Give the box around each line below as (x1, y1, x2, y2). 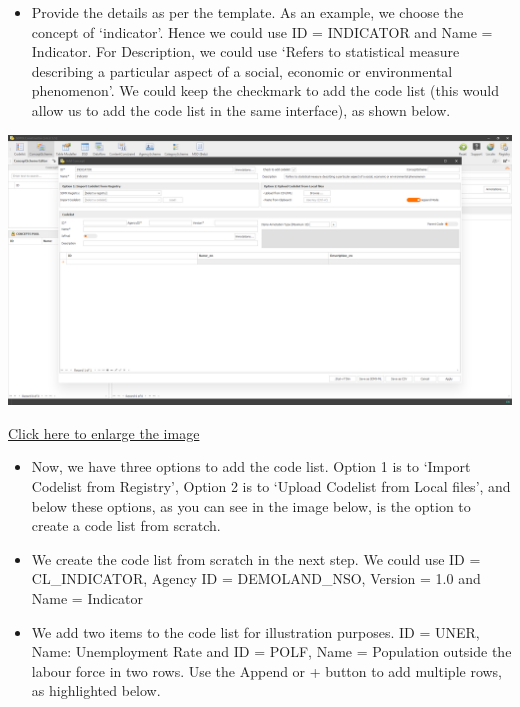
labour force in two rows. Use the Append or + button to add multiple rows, (31, 660, 503, 681)
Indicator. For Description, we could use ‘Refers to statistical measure (31, 41, 460, 62)
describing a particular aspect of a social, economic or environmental (31, 60, 453, 81)
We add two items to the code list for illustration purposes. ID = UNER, (31, 621, 480, 642)
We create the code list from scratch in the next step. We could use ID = (31, 548, 481, 569)
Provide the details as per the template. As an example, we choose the (31, 2, 464, 22)
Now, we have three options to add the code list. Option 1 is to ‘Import (31, 456, 471, 477)
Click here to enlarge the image (8, 422, 200, 443)
